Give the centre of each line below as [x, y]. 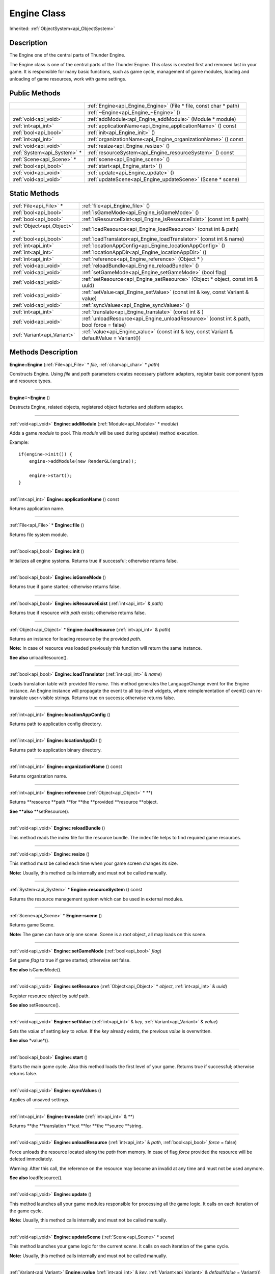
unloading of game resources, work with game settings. [68, 78]
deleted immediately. [31, 1159]
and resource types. [31, 381]
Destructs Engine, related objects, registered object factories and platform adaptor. [97, 407]
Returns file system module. [39, 535]
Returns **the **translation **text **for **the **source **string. [76, 1126]
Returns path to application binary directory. [56, 750]
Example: [19, 442]
